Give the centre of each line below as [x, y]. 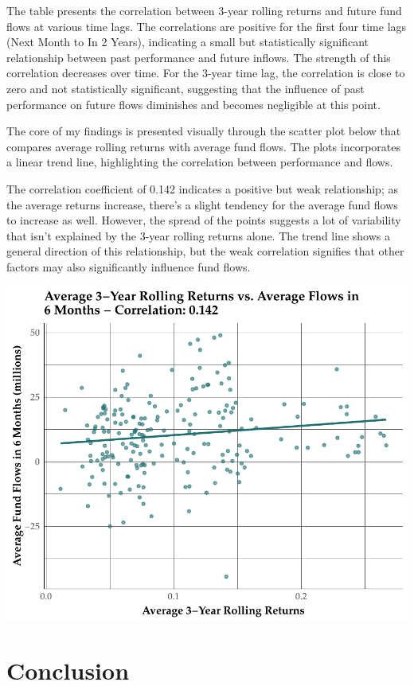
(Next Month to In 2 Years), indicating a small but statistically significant [188, 42]
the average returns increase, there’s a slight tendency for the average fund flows [202, 204]
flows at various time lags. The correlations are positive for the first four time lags [207, 26]
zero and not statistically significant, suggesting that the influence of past [186, 88]
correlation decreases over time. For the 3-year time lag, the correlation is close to [206, 73]
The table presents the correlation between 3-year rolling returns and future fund [204, 10]
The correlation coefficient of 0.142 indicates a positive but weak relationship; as [202, 188]
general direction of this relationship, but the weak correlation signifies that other [205, 251]
